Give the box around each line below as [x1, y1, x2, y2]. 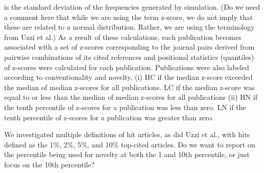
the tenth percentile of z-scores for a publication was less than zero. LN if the [4, 101, 246, 112]
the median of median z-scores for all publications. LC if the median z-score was [4, 81, 255, 92]
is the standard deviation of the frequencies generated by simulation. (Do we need [4, 2, 260, 12]
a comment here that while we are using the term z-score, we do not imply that [4, 11, 253, 22]
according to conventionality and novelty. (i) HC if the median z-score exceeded [4, 72, 253, 82]
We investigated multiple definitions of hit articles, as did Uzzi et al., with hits [4, 129, 250, 140]
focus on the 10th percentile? [4, 159, 95, 169]
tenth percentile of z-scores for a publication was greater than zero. [4, 112, 214, 122]
